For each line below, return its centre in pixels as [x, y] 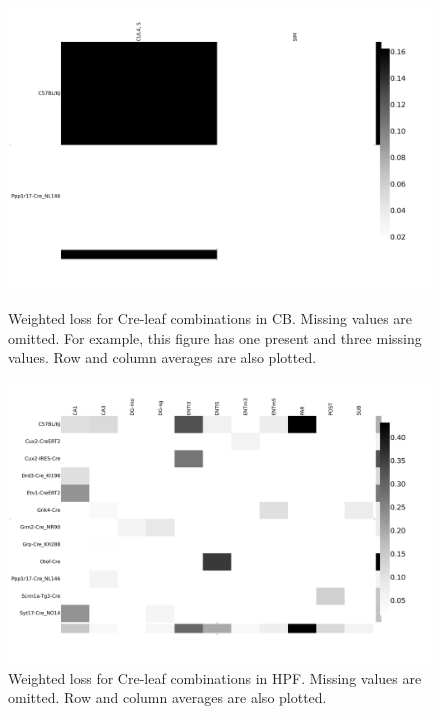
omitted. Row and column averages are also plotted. [167, 697]
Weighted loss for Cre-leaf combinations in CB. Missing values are [210, 317]
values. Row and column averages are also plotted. [162, 357]
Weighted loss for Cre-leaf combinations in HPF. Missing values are [215, 677]
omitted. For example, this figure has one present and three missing [215, 337]
